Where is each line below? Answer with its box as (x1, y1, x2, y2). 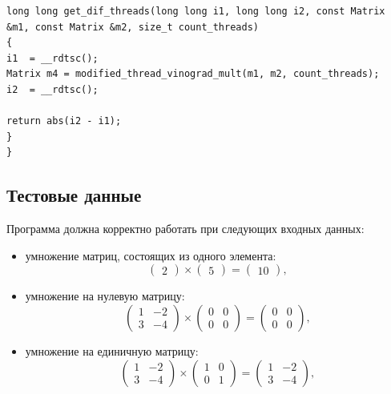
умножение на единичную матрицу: (25, 342, 199, 359)
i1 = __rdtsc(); (6, 52, 99, 64)
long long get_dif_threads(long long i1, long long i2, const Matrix (6, 6, 385, 17)
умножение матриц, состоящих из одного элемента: (25, 247, 276, 263)
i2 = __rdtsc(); (6, 83, 99, 95)
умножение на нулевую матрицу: (25, 287, 185, 304)
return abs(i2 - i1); (6, 115, 122, 127)
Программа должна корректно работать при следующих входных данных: (6, 220, 365, 237)
